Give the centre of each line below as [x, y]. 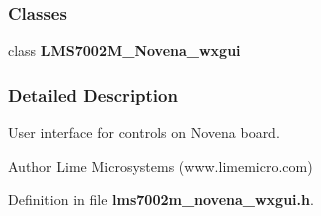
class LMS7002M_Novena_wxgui [124, 50]
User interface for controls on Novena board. [144, 132]
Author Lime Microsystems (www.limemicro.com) [160, 165]
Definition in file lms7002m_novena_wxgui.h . [161, 199]
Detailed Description [93, 94]
